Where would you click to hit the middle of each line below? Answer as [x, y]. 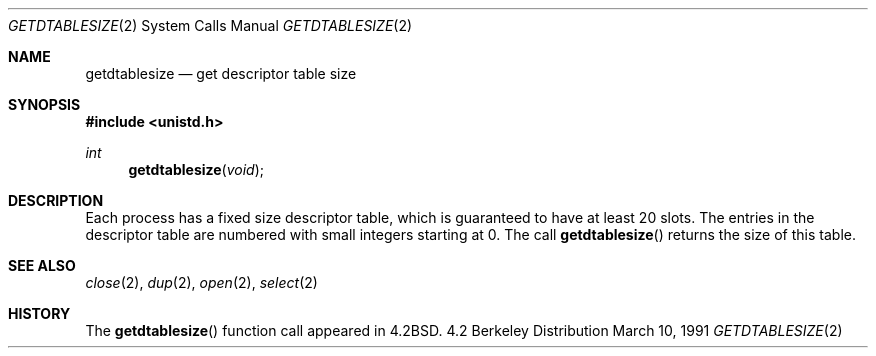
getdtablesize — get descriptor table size [221, 73]
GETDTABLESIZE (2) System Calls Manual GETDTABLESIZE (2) [210, 25]
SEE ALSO [42, 265]
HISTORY [39, 313]
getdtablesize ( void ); [196, 169]
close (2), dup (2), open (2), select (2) [201, 282]
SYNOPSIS [44, 104]
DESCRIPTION [56, 200]
